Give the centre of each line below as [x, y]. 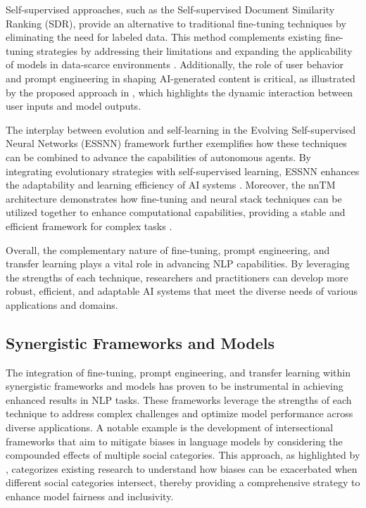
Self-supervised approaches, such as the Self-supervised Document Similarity [170, 9]
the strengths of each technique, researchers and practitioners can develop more [177, 277]
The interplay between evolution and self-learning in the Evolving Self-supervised [181, 129]
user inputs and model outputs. [74, 106]
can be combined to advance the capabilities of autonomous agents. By [159, 157]
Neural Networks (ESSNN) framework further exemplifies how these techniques [176, 143]
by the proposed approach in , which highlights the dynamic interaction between [179, 92]
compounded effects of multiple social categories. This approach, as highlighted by [183, 455]
